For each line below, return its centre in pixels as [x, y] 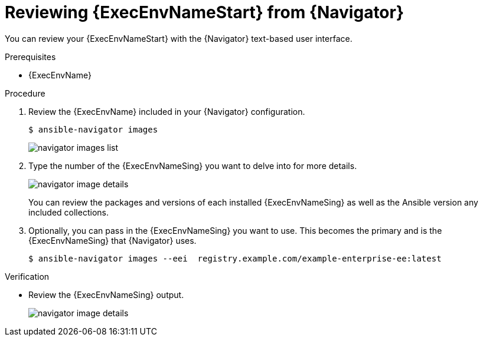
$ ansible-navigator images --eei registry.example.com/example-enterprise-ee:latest [235, 258]
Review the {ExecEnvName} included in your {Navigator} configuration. [167, 111]
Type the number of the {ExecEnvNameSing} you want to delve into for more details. [193, 165]
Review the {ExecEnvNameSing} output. [106, 294]
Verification [27, 276]
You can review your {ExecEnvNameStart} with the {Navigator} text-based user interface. [179, 38]
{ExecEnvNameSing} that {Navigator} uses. [112, 240]
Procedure [25, 93]
